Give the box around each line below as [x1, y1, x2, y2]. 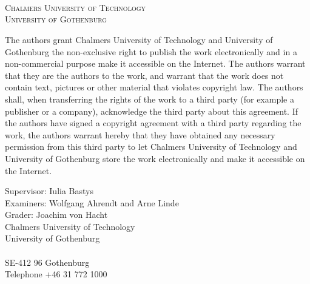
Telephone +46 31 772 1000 [5, 268, 107, 280]
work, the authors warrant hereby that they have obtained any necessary [5, 128, 275, 141]
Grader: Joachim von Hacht [5, 208, 108, 221]
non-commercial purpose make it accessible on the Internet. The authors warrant [5, 57, 306, 70]
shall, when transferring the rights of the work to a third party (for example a [5, 92, 294, 105]
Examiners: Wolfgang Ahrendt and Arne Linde [5, 196, 179, 209]
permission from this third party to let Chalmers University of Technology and [5, 140, 297, 153]
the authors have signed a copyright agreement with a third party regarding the [5, 117, 302, 129]
